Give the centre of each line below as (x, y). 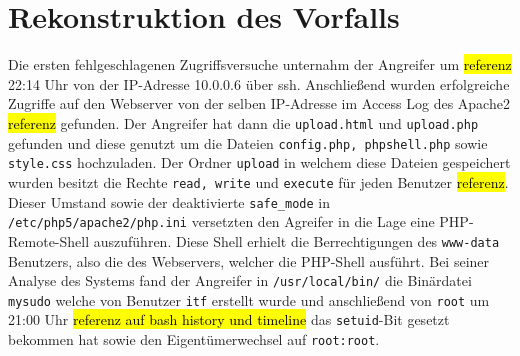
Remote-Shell (49, 240)
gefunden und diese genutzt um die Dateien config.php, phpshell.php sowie (248, 142)
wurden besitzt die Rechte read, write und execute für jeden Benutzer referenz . (258, 181)
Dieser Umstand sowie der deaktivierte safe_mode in (169, 201)
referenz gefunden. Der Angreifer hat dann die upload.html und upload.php (243, 122)
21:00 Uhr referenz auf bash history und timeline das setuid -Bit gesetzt (229, 319)
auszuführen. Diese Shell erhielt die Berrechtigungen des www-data (296, 240)
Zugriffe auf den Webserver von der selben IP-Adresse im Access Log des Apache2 (259, 103)
